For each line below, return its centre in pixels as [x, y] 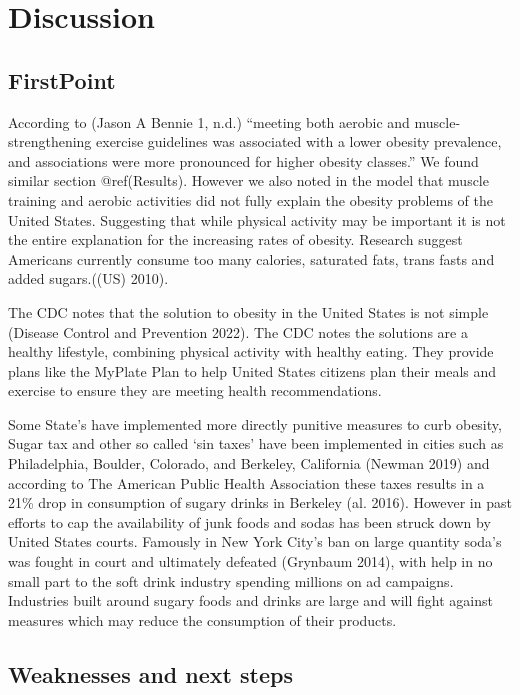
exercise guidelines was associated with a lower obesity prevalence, [299, 141]
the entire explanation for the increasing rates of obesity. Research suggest [235, 239]
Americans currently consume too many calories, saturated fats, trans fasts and [251, 258]
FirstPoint [62, 79]
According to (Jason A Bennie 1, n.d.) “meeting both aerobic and [209, 121]
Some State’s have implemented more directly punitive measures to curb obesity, [255, 423]
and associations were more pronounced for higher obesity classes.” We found [243, 160]
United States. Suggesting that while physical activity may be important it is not [257, 219]
